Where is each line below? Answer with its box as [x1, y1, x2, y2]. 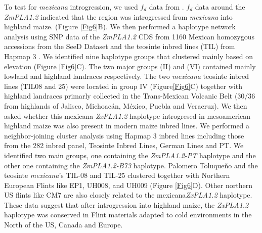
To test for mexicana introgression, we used [4, 2, 138, 12]
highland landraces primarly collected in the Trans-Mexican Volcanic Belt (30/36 [4, 90, 255, 101]
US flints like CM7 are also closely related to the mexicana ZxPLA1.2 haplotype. [4, 190, 252, 200]
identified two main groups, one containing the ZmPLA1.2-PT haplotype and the [4, 150, 256, 160]
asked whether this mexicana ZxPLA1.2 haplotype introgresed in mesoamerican [4, 110, 251, 121]
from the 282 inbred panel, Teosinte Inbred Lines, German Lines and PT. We [4, 140, 244, 151]
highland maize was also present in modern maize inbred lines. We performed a [4, 120, 250, 131]
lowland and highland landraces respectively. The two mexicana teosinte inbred [4, 71, 249, 81]
